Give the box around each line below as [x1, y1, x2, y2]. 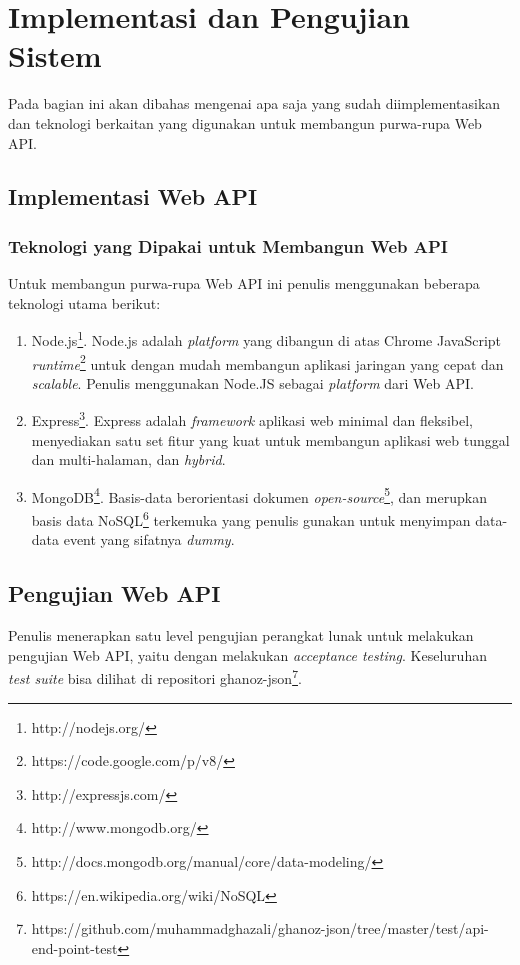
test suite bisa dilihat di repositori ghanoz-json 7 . [8, 665, 302, 688]
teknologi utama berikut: [8, 292, 161, 313]
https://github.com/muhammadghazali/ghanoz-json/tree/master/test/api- [31, 918, 489, 939]
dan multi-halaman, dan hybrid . [31, 449, 226, 470]
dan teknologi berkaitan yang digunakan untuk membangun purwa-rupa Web [8, 112, 482, 133]
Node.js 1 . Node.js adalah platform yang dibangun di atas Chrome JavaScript [31, 327, 502, 350]
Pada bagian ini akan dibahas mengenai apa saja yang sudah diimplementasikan [8, 93, 501, 114]
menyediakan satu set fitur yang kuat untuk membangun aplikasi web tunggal [31, 429, 510, 450]
